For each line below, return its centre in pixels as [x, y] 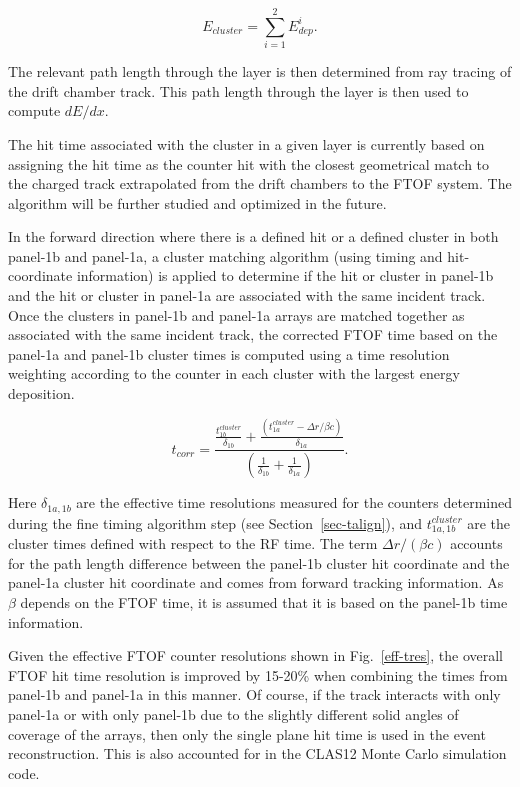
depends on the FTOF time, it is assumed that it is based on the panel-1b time [264, 602]
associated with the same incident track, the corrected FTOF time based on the [253, 334]
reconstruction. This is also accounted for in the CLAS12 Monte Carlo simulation [257, 753]
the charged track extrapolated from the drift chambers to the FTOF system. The [260, 183]
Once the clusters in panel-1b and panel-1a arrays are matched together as [236, 314]
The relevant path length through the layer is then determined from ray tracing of [260, 71]
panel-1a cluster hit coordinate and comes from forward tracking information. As [256, 582]
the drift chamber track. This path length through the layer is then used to [238, 90]
